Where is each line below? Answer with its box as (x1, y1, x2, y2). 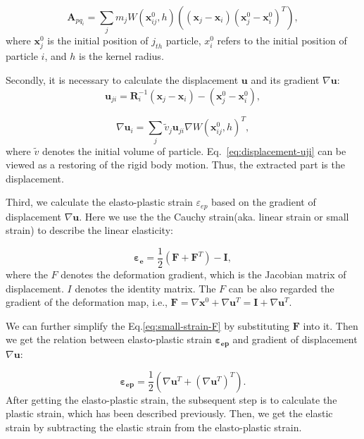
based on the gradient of (211, 194, 316, 209)
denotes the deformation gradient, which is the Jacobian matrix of (61, 266, 346, 281)
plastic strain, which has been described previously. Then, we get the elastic (6, 406, 333, 421)
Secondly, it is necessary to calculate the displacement (6, 73, 239, 87)
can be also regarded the (228, 280, 334, 295)
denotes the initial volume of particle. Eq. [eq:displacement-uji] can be (42, 143, 346, 158)
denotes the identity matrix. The (75, 280, 216, 295)
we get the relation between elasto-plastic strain (6, 332, 212, 347)
